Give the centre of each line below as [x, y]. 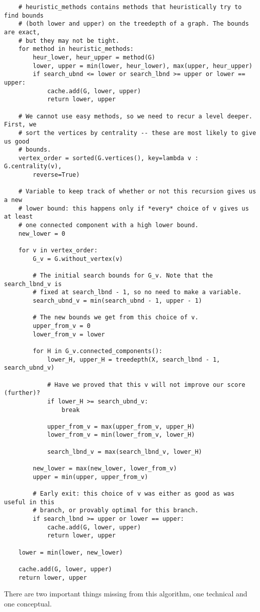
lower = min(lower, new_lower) [71, 552]
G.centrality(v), [33, 166]
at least [19, 217]
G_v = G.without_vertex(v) [78, 259]
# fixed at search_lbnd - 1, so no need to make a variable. [137, 292]
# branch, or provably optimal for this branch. [116, 511]
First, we [20, 125]
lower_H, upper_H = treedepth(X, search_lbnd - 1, [134, 359]
